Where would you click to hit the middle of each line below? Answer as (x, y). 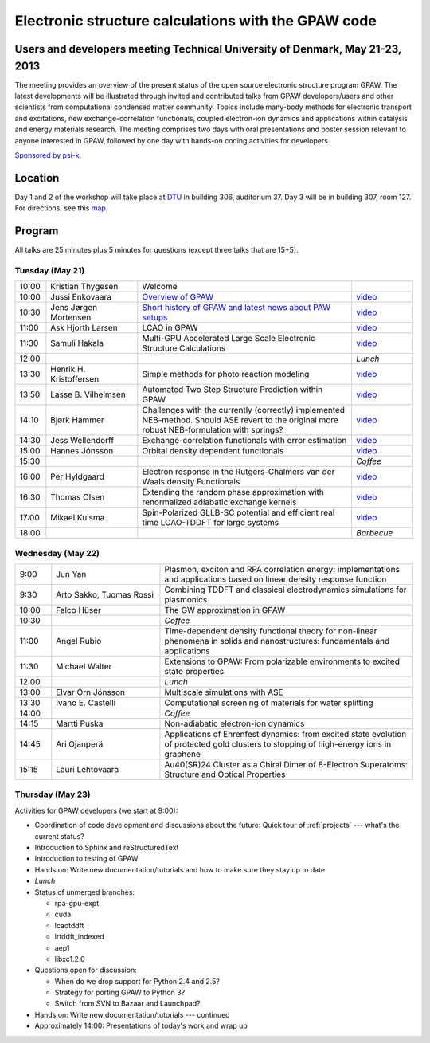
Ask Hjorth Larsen (84, 328)
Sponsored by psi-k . (48, 155)
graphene (182, 755)
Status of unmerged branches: (85, 892)
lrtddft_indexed (79, 937)
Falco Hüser (78, 610)
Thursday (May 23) (53, 794)
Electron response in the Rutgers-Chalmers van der (238, 472)
